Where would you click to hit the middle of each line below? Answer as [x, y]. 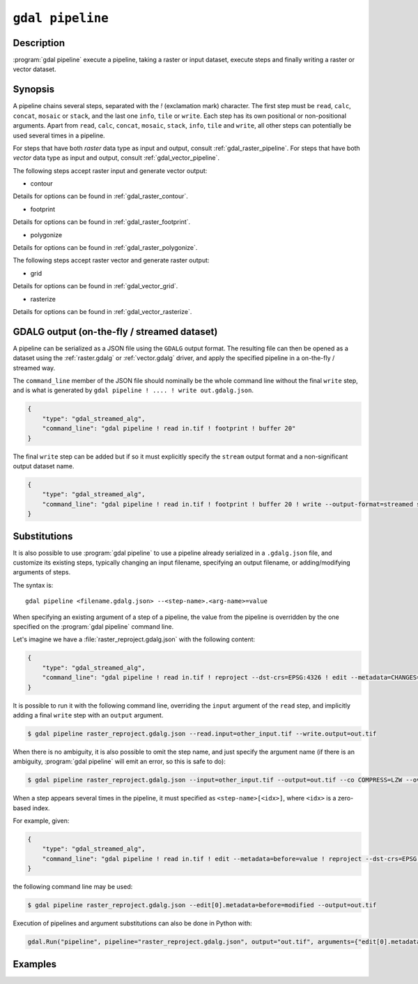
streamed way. [34, 368]
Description [39, 43]
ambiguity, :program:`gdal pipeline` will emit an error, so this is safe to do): [119, 761]
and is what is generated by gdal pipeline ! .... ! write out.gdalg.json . [133, 390]
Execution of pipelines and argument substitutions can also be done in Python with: [132, 923]
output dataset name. [44, 466]
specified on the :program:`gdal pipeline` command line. [93, 627]
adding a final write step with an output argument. [88, 715]
